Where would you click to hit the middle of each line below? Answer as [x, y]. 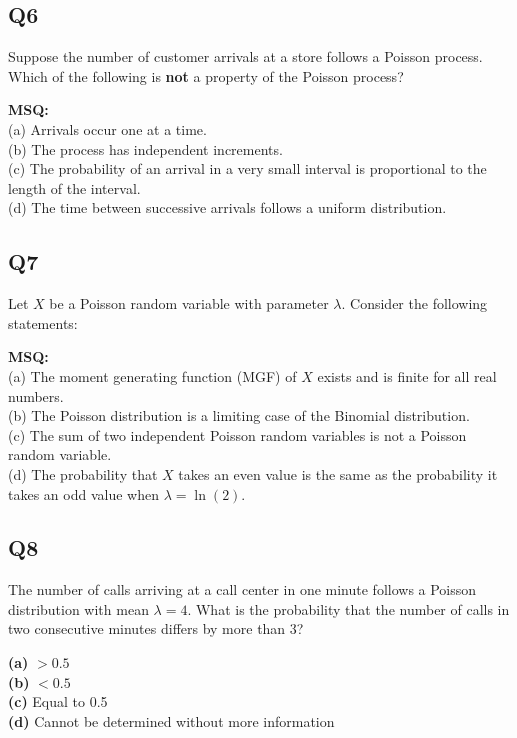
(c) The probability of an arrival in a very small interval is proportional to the [247, 168]
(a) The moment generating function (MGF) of [152, 375]
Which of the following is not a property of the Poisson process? [206, 75]
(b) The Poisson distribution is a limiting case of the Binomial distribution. [239, 415]
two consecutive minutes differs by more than [147, 628]
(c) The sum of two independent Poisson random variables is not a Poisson [237, 434]
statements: [43, 322]
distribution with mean [78, 608]
